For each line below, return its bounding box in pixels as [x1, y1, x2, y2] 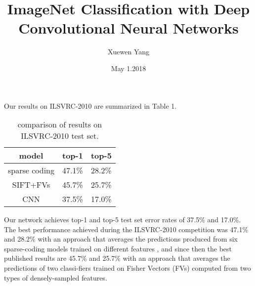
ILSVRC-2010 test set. [21, 130, 99, 142]
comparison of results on [17, 119, 102, 130]
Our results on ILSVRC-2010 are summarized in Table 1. [4, 100, 177, 111]
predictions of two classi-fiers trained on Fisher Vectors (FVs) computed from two [4, 263, 251, 273]
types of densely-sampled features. [4, 272, 107, 283]
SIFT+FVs [12, 179, 50, 191]
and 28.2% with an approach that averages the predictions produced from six [4, 234, 238, 244]
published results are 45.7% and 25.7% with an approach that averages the [4, 253, 230, 263]
